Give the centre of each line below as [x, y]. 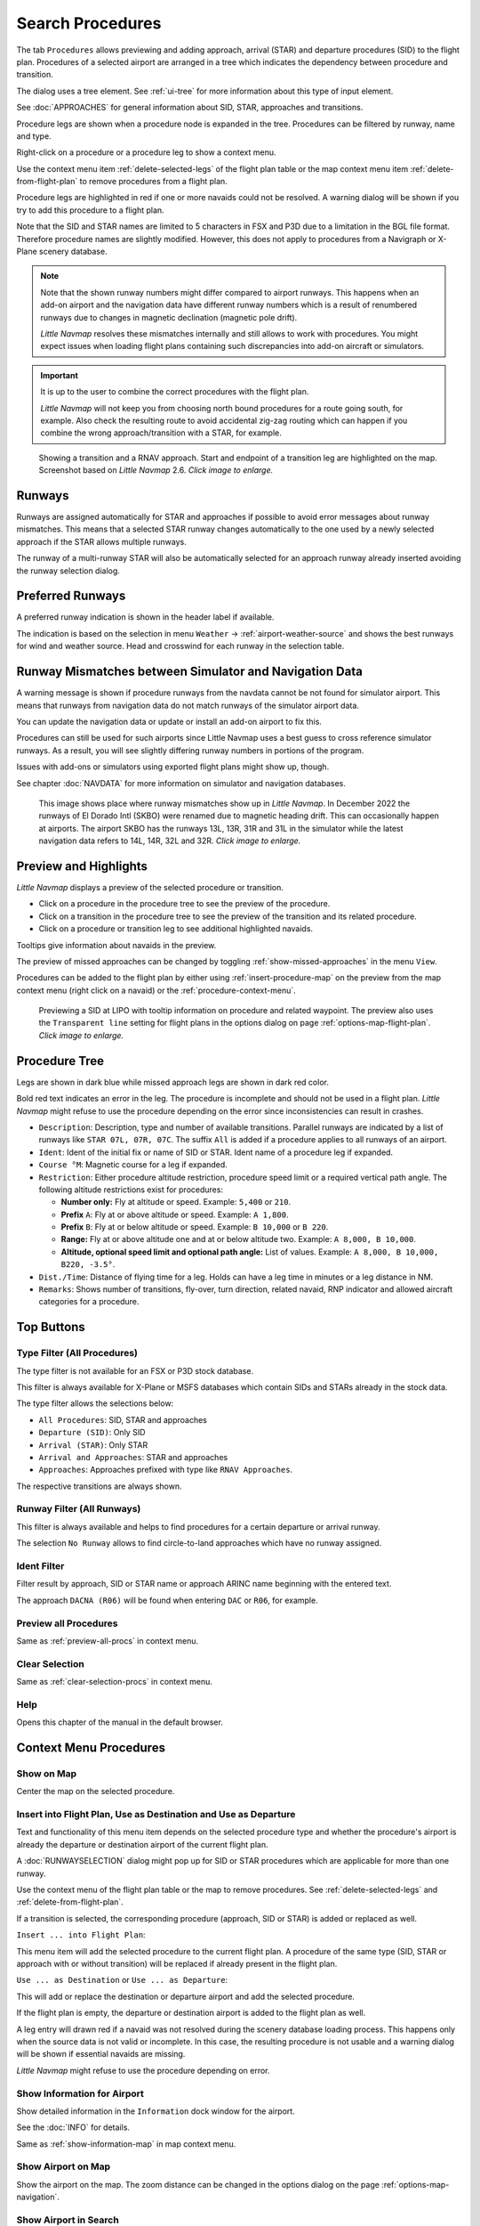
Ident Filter [40, 1566]
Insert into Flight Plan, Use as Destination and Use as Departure [156, 1815]
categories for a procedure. [89, 1302]
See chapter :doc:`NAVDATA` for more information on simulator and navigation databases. [181, 783]
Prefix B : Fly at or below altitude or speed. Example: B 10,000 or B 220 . [195, 1227]
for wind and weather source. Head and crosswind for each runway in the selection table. [180, 646]
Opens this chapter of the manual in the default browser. [120, 1722]
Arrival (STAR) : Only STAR [93, 1445]
